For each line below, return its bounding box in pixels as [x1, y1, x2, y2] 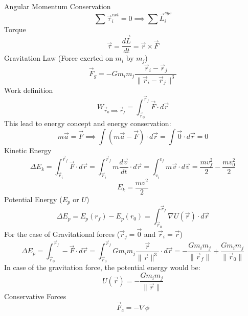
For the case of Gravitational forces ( [4, 228, 120, 239]
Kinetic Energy [4, 144, 52, 155]
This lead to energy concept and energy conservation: [4, 118, 171, 128]
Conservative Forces [4, 290, 66, 301]
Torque [4, 24, 26, 35]
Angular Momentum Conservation [4, 1, 111, 11]
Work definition [4, 85, 53, 95]
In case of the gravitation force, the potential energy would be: [4, 262, 200, 273]
